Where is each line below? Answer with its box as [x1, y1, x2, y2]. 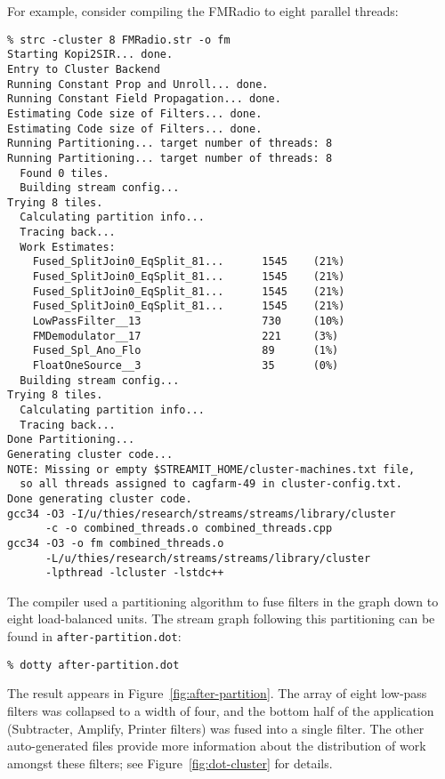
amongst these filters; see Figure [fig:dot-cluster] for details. [7, 753, 333, 772]
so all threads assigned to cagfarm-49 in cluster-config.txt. [20, 478, 402, 491]
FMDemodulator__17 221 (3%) [32, 329, 339, 342]
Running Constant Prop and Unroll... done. [7, 77, 269, 91]
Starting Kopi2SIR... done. [7, 48, 174, 61]
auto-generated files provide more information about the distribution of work [7, 736, 426, 755]
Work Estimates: [20, 240, 116, 253]
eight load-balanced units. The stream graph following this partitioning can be [7, 609, 435, 628]
